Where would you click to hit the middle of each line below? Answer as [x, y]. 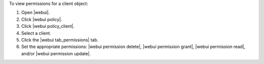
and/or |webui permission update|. [56, 53]
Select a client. [36, 33]
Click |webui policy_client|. [48, 26]
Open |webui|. [35, 13]
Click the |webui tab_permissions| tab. [60, 40]
